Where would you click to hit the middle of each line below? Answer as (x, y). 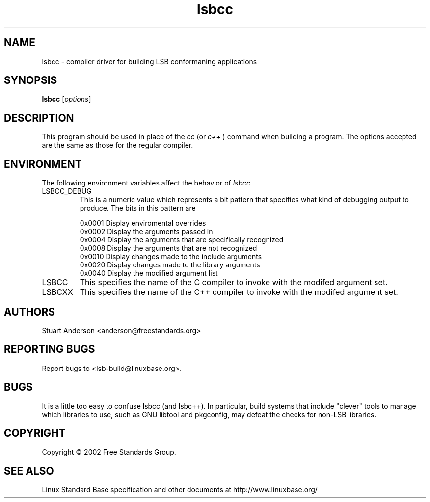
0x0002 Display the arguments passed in (146, 232)
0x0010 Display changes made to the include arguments (171, 257)
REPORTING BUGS (50, 349)
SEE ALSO (29, 471)
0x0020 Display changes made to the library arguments (170, 265)
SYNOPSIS (31, 80)
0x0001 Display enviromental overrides (143, 223)
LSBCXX (57, 292)
